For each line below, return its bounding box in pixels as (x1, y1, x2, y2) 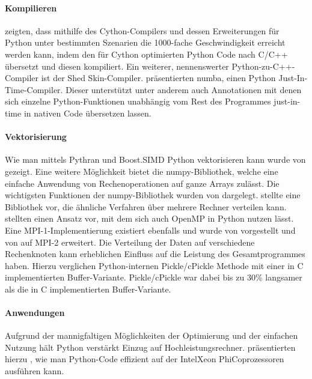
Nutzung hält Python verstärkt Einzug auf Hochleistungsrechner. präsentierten (5, 341, 296, 353)
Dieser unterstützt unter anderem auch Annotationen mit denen (66, 83, 302, 96)
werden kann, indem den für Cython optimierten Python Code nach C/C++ (5, 47, 288, 60)
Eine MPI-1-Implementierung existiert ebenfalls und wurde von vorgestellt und (5, 223, 296, 236)
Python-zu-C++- (231, 59, 295, 72)
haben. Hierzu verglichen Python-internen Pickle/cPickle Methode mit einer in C (5, 259, 304, 271)
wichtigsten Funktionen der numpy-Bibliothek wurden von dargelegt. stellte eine (5, 189, 301, 201)
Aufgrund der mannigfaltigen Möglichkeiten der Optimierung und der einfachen (5, 329, 298, 342)
